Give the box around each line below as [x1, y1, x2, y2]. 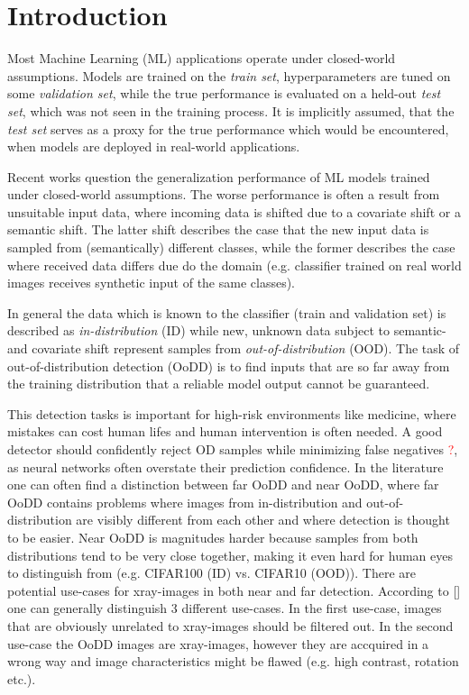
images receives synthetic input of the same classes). [7, 273, 296, 292]
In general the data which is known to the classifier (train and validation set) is [7, 303, 446, 322]
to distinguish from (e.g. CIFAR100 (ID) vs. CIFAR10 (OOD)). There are [7, 563, 417, 582]
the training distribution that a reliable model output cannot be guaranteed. [7, 374, 430, 393]
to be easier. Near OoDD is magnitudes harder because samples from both [7, 527, 418, 546]
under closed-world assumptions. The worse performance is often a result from [7, 185, 440, 204]
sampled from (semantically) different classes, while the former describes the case [7, 238, 455, 257]
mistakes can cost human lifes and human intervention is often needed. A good [7, 422, 443, 441]
